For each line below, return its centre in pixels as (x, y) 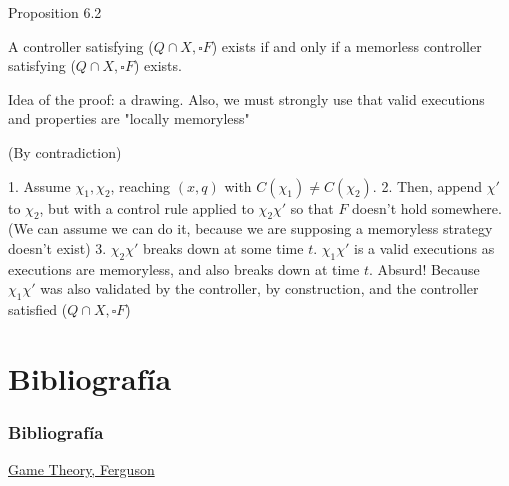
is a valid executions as (424, 247)
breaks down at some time (223, 247)
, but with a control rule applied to (146, 207)
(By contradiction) (65, 151)
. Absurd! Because (424, 268)
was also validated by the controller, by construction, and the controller (259, 288)
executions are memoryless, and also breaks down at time (184, 268)
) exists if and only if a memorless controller (346, 45)
